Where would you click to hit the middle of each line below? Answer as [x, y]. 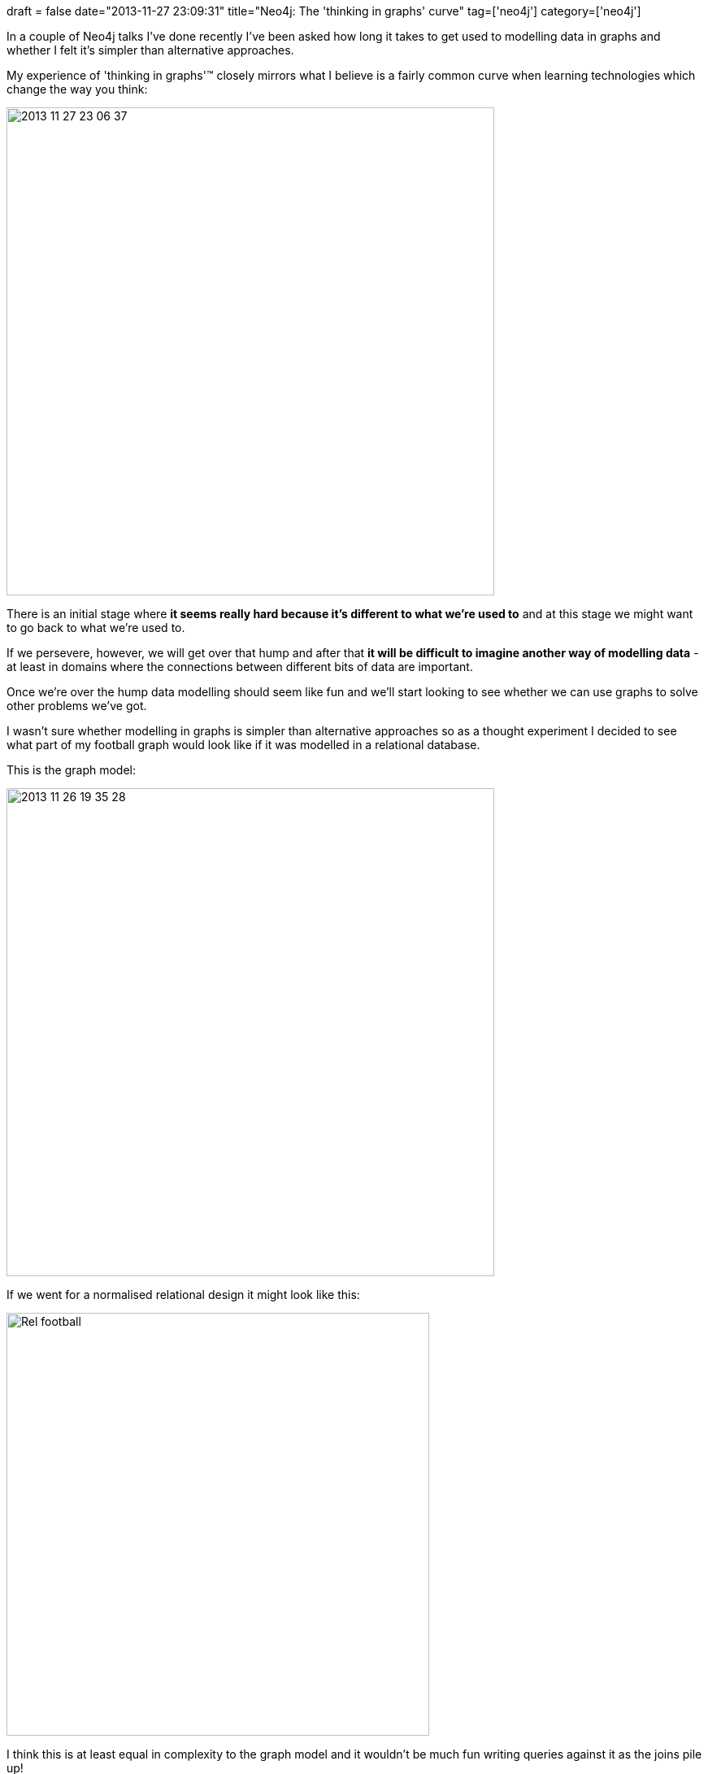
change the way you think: [77, 89]
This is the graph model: [72, 770]
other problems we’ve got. [77, 706]
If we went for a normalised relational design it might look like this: [183, 1295]
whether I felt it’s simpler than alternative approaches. [150, 50]
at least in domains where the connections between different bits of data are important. [240, 667]
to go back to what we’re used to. [96, 628]
